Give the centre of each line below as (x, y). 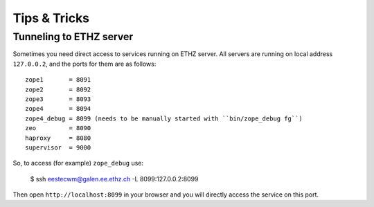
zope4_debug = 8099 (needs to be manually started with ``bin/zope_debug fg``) (164, 118)
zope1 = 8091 (58, 80)
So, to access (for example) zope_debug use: (78, 163)
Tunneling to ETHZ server (73, 37)
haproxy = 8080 (58, 138)
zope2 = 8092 (58, 89)
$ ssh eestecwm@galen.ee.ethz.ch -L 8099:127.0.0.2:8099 (114, 179)
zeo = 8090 (58, 128)
